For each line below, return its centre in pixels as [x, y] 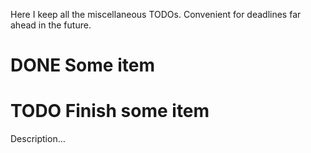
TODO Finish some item [110, 111]
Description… [38, 139]
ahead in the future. [51, 25]
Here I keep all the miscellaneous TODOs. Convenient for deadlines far [156, 14]
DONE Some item [82, 65]
